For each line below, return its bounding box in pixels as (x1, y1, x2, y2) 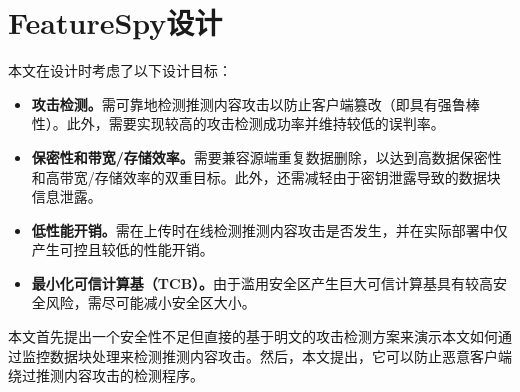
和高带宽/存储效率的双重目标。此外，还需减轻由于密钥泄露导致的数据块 (31, 166, 501, 187)
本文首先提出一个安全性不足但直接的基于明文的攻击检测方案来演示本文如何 (8, 326, 498, 347)
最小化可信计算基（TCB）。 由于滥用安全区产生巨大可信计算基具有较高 (31, 272, 494, 293)
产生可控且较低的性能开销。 (31, 239, 214, 260)
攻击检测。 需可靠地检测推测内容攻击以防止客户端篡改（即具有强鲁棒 (31, 93, 480, 114)
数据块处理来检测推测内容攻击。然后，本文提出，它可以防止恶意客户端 (49, 345, 512, 366)
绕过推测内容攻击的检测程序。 (8, 365, 204, 386)
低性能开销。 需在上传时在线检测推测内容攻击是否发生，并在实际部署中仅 (31, 219, 508, 240)
